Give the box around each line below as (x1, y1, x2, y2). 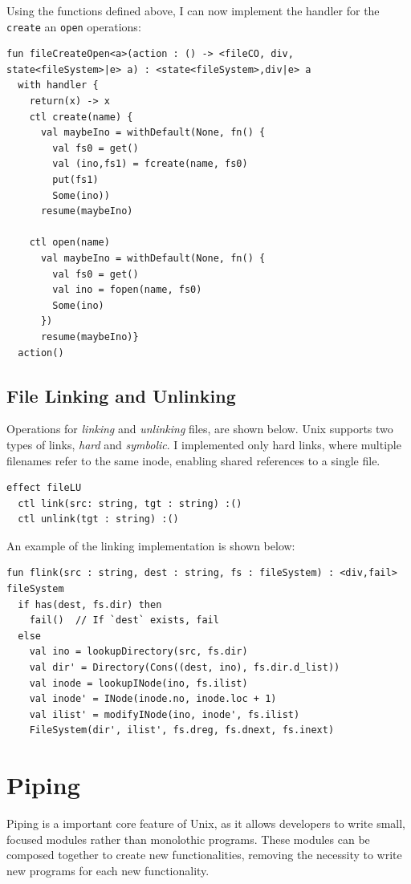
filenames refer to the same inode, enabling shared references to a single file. (6, 452, 380, 468)
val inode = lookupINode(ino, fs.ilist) (29, 677, 248, 689)
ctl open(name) (29, 237, 110, 249)
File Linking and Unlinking (6, 383, 236, 408)
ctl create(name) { (29, 111, 133, 123)
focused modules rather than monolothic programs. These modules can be (6, 830, 370, 847)
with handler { (18, 79, 99, 91)
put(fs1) (52, 174, 99, 185)
